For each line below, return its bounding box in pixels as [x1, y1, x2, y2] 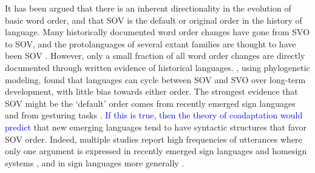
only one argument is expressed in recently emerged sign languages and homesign [5, 144, 307, 157]
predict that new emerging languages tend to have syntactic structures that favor [5, 120, 307, 133]
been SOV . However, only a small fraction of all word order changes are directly [5, 49, 305, 62]
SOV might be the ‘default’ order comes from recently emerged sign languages [5, 97, 296, 109]
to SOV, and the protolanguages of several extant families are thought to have [5, 37, 296, 50]
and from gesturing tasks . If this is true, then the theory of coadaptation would [5, 109, 303, 121]
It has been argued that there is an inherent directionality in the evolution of [5, 2, 291, 14]
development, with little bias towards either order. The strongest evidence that [5, 85, 298, 98]
